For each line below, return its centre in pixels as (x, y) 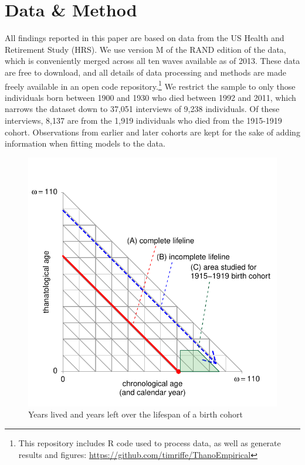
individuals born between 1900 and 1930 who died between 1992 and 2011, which (150, 97)
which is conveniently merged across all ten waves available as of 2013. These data (152, 61)
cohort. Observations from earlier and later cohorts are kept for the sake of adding (152, 132)
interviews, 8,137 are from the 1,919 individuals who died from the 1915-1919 (143, 120)
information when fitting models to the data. (85, 143)
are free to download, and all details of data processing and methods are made (145, 72)
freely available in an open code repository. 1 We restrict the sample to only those (150, 85)
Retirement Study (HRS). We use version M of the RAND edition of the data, (145, 49)
